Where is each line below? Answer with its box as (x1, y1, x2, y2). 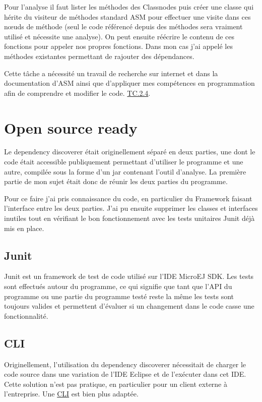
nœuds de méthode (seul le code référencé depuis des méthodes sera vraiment (4, 21, 243, 32)
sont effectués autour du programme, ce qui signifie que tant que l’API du (4, 281, 232, 292)
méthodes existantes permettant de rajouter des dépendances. (4, 50, 194, 61)
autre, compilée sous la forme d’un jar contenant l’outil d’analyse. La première (4, 166, 246, 177)
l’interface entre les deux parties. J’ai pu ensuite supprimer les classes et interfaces (4, 203, 258, 213)
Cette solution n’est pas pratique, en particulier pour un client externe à (4, 378, 228, 389)
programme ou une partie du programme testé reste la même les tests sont (4, 291, 234, 301)
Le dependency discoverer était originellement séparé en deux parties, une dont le (4, 146, 255, 157)
